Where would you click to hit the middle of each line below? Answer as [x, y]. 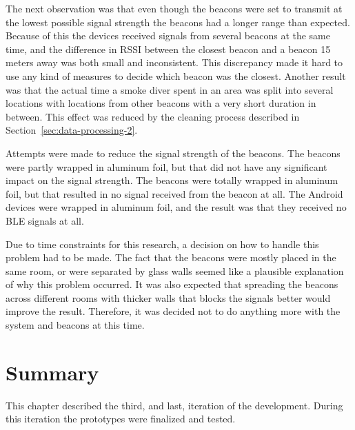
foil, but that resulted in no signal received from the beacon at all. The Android [174, 193]
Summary [52, 372]
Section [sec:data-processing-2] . [72, 130]
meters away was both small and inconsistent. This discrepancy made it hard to [174, 62]
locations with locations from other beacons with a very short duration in [161, 103]
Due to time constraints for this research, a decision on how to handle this [162, 244]
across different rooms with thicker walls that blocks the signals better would [168, 297]
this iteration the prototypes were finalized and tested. [121, 419]
